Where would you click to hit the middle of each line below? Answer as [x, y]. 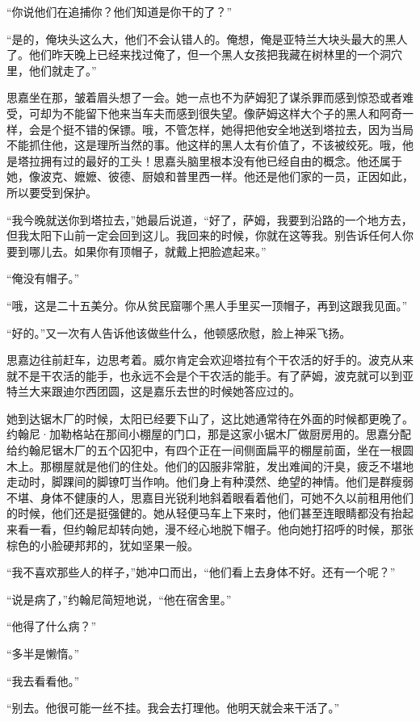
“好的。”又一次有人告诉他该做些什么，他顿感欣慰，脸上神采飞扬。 [179, 332]
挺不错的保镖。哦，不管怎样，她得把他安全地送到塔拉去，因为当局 [238, 129]
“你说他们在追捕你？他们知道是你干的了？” [120, 11]
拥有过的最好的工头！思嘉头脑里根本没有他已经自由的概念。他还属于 [221, 160]
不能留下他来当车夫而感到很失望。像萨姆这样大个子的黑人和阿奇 [232, 113]
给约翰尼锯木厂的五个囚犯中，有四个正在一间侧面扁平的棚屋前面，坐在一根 [204, 450]
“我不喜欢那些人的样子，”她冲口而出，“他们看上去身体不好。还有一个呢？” [201, 572]
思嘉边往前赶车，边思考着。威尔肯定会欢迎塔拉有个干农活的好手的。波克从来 [210, 360]
